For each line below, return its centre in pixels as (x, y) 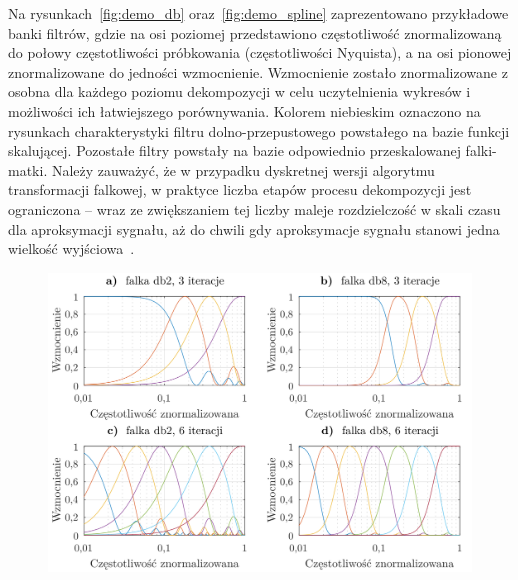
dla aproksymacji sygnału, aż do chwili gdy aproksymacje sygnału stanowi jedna (254, 228)
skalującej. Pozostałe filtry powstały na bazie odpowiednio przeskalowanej (234, 150)
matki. (28, 169)
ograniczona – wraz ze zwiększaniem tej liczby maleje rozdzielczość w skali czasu (254, 208)
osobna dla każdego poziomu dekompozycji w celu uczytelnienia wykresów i (239, 91)
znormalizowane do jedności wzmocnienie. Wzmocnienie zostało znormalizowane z (258, 71)
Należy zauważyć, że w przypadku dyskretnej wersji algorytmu (243, 169)
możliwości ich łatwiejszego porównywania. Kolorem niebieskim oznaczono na (244, 110)
